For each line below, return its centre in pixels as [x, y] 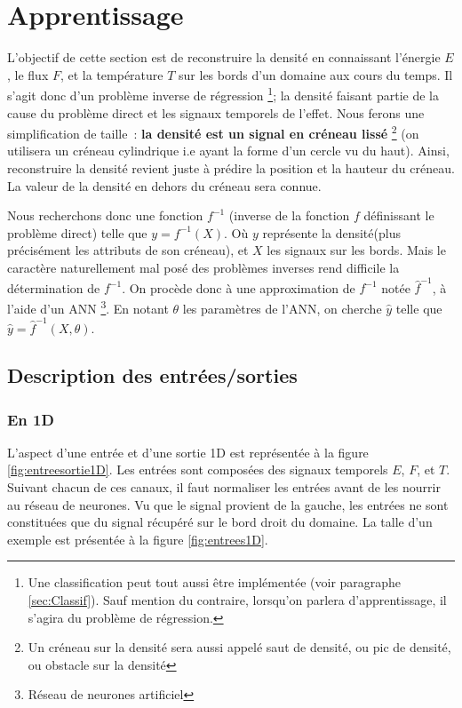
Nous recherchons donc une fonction [105, 215]
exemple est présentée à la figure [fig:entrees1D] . [138, 539]
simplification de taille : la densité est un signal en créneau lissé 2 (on [213, 132]
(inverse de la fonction [289, 215]
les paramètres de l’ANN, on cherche [282, 308]
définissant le [399, 215]
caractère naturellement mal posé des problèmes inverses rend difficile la [203, 267]
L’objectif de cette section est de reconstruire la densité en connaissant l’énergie [224, 57]
